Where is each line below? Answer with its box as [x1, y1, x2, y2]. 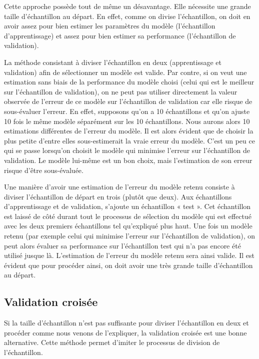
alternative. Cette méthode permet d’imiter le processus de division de [4, 337, 220, 347]
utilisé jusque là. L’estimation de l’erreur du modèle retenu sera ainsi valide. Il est [4, 250, 254, 260]
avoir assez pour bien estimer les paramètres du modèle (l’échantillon [4, 20, 215, 31]
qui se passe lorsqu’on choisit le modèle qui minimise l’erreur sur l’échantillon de [4, 145, 250, 155]
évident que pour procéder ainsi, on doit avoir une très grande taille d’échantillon [4, 259, 253, 270]
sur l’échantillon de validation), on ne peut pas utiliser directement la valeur [4, 86, 237, 96]
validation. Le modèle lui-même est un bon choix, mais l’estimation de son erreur [4, 154, 252, 165]
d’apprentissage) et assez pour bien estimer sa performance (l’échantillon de [4, 30, 236, 40]
